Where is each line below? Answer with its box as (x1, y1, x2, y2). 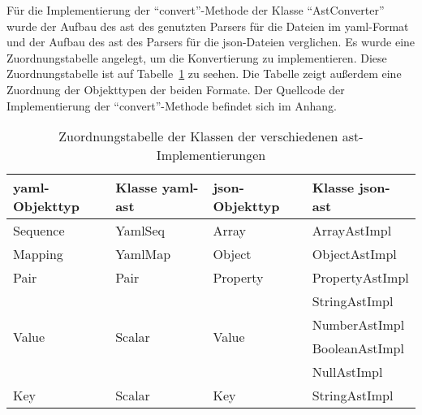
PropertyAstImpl (312, 268, 409, 287)
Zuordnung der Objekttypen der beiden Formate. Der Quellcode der (6, 80, 345, 97)
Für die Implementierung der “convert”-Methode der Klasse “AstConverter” (6, 2, 385, 18)
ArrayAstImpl (312, 221, 392, 240)
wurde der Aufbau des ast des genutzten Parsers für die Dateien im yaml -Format (6, 17, 409, 34)
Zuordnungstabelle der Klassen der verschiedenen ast (58, 127, 360, 146)
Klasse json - (312, 178, 390, 197)
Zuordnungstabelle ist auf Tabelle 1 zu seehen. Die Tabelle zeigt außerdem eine (6, 65, 402, 82)
